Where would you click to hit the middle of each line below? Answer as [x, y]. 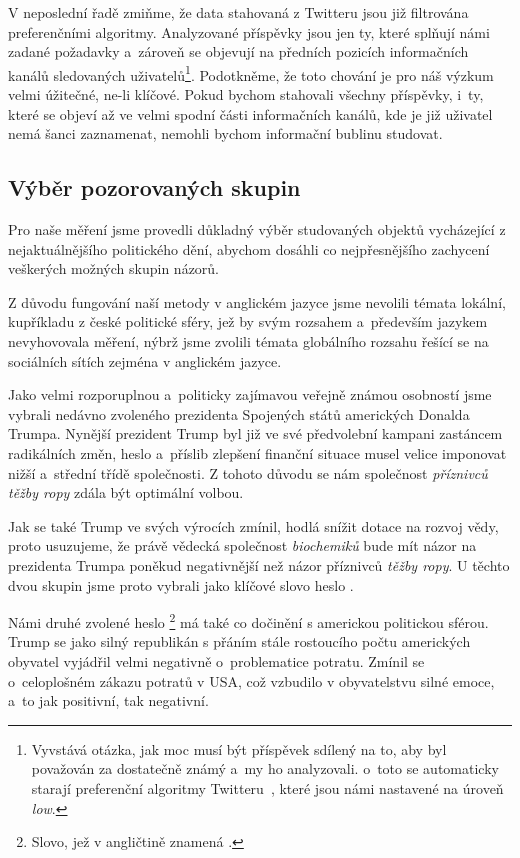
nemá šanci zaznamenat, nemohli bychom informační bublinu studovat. [225, 133]
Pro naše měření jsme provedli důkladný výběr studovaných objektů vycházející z [257, 229]
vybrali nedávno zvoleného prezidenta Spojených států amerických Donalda [239, 413]
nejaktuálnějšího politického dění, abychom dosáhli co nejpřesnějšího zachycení [249, 248]
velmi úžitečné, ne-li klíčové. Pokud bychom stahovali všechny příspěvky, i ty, [246, 94]
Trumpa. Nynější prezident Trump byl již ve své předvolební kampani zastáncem [255, 433]
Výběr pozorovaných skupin [154, 187]
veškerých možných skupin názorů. [114, 268]
